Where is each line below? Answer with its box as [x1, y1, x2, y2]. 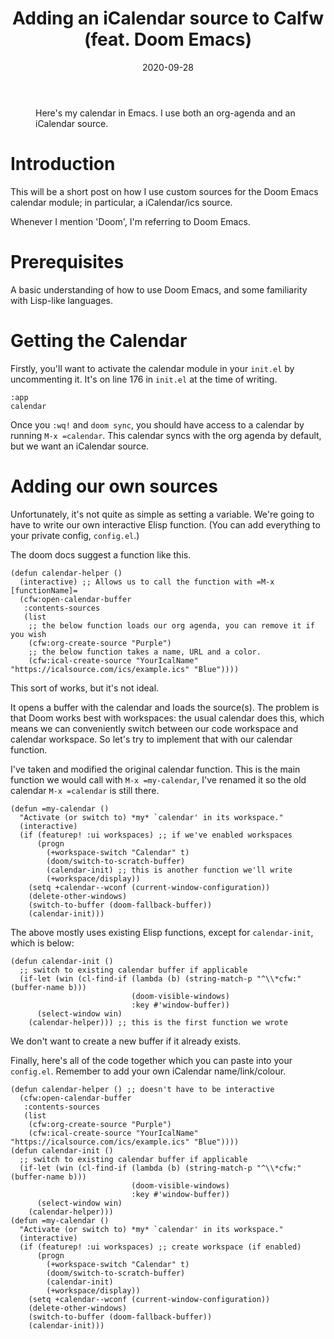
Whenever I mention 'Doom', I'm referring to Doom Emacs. [10, 215, 251, 227]
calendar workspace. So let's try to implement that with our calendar [10, 733, 293, 745]
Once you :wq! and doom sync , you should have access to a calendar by [10, 418, 305, 431]
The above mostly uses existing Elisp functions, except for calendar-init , [10, 926, 314, 938]
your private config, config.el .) [10, 529, 140, 541]
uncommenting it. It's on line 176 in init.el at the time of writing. [10, 373, 278, 385]
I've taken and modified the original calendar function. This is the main [10, 763, 301, 775]
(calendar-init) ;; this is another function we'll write [46, 865, 293, 875]
